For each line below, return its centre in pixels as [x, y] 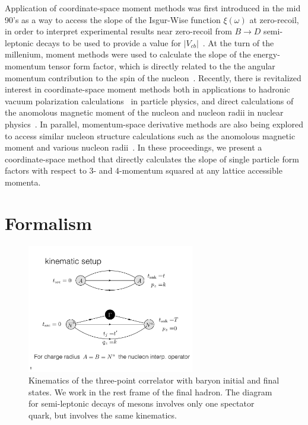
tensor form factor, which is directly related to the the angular [162, 65]
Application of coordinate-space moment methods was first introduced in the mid [153, 8]
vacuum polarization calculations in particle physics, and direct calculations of [149, 100]
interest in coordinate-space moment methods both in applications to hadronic [147, 89]
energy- [267, 54]
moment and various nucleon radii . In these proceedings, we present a [134, 147]
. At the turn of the [238, 42]
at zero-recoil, [274, 19]
